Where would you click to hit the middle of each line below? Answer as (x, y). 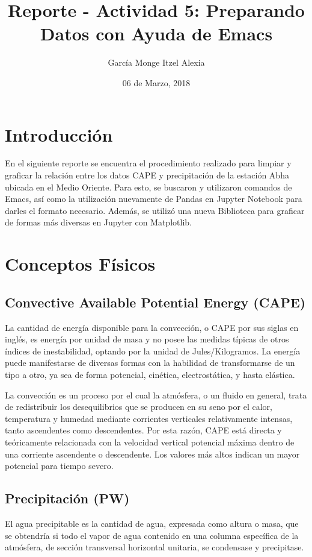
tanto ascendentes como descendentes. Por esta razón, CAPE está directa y (143, 430)
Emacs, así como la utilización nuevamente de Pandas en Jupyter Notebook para (154, 199)
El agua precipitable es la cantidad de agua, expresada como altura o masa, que (152, 523)
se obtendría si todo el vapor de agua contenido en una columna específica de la (152, 535)
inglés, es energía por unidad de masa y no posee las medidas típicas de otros (147, 339)
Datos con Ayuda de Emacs (156, 33)
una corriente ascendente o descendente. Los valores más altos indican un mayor (152, 454)
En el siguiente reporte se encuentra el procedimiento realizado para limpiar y (148, 163)
